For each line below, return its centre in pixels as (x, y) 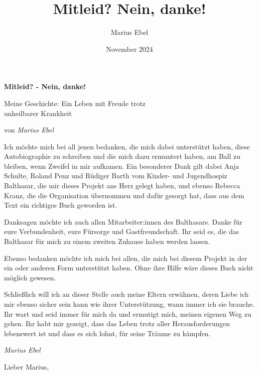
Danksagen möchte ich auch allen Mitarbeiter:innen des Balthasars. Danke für (123, 221)
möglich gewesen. (30, 277)
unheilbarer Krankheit (38, 113)
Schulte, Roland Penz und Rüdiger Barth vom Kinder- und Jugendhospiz (116, 176)
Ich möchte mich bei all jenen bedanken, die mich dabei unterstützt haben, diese (127, 146)
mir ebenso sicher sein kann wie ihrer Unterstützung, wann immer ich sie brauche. (129, 304)
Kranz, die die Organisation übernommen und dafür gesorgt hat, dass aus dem (124, 195)
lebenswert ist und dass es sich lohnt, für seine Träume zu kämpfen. (107, 333)
